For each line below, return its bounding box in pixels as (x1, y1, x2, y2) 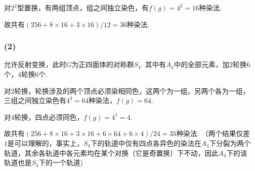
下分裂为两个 (209, 137, 251, 148)
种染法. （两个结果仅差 (176, 128, 250, 138)
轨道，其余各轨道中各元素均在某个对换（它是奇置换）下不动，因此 (4, 147, 218, 158)
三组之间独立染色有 (4, 95, 66, 105)
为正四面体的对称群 (72, 59, 134, 69)
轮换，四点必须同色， (14, 111, 84, 122)
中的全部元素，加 (174, 59, 230, 69)
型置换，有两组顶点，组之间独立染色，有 (17, 2, 149, 12)
